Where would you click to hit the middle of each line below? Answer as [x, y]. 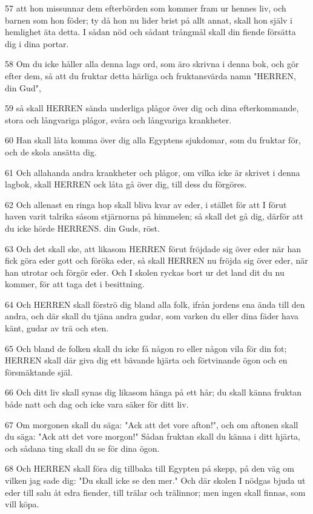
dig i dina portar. [37, 43]
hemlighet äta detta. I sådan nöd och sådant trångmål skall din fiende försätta [150, 32]
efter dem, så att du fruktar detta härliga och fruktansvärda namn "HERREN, [150, 75]
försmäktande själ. [39, 372]
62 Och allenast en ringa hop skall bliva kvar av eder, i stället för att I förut [146, 204]
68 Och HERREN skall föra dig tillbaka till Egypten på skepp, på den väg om [150, 468]
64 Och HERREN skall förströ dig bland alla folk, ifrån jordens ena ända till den [155, 304]
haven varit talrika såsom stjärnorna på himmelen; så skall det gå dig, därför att [154, 216]
